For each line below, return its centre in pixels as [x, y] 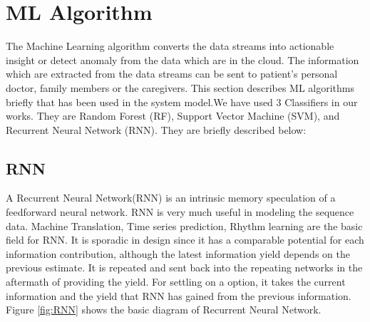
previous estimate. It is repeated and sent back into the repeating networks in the [184, 268]
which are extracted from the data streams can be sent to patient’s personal [172, 74]
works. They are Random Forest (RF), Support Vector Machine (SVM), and [173, 116]
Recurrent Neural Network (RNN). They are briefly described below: [156, 129]
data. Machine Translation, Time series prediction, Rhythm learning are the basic [184, 225]
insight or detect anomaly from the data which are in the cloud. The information [183, 59]
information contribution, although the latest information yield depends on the [178, 253]
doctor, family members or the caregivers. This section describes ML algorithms [180, 87]
